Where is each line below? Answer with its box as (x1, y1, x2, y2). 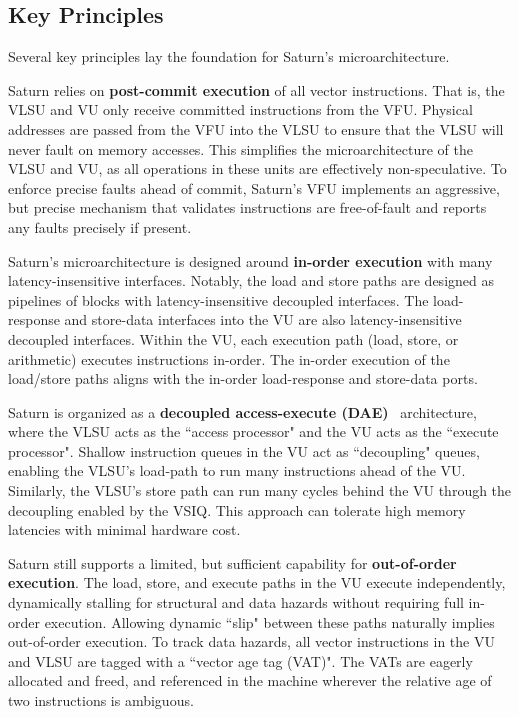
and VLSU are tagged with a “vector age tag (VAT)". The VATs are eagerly (8, 650, 473, 671)
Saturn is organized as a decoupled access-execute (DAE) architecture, (8, 401, 477, 422)
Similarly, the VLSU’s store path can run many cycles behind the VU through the (8, 480, 512, 501)
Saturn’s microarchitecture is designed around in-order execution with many (8, 250, 493, 271)
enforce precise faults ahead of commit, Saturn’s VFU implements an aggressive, (8, 177, 500, 198)
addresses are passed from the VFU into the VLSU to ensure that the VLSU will (8, 118, 504, 139)
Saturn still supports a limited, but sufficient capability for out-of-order (8, 552, 457, 573)
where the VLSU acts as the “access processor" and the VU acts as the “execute (8, 421, 499, 442)
